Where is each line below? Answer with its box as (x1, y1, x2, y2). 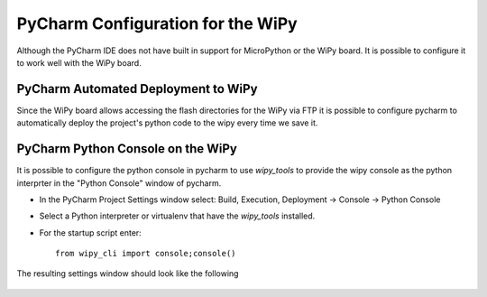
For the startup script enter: (39, 227, 142, 238)
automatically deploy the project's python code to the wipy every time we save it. (16, 117, 318, 128)
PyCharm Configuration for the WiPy (16, 14, 298, 33)
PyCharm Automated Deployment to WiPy (16, 81, 258, 97)
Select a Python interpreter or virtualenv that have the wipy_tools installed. (39, 210, 316, 221)
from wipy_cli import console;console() (55, 248, 236, 259)
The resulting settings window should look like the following (16, 268, 239, 279)
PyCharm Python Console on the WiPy (16, 141, 238, 157)
